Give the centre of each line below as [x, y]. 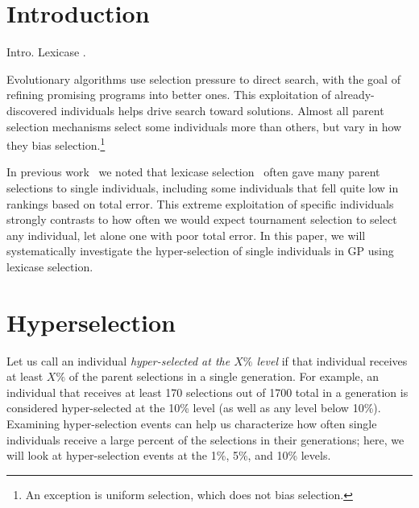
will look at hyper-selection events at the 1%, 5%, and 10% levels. [169, 455]
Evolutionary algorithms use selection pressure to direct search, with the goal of [203, 78]
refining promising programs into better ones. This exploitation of [169, 95]
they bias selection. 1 [56, 144]
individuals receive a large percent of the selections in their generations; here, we [205, 439]
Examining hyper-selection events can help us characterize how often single [192, 423]
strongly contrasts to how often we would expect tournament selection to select [202, 219]
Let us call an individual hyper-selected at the [118, 360]
